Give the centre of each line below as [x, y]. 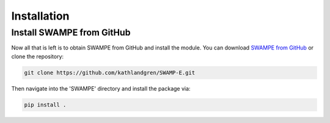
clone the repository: [38, 56]
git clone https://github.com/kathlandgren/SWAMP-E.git [110, 73]
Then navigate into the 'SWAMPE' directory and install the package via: [101, 88]
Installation [40, 16]
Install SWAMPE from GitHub [71, 32]
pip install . [45, 105]
